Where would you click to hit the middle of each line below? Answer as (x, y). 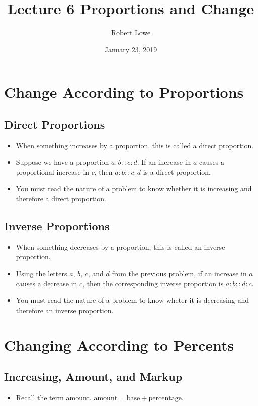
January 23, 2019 (131, 49)
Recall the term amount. (54, 398)
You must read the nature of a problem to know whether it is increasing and (134, 189)
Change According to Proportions (124, 92)
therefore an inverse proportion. (65, 310)
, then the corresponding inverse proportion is (153, 283)
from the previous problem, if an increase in (179, 274)
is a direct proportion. (177, 172)
